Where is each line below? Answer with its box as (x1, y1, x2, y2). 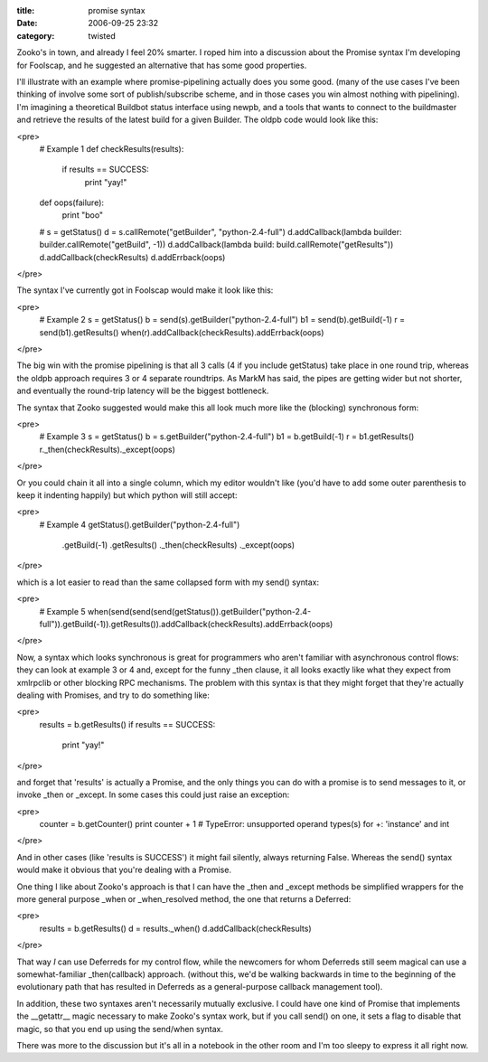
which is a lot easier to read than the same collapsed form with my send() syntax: (16, 577, 320, 587)
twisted (88, 30, 117, 41)
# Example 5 (39, 606, 86, 616)
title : (16, 5, 35, 15)
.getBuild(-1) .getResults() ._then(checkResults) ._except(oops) (61, 540, 296, 550)
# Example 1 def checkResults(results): (39, 143, 184, 154)
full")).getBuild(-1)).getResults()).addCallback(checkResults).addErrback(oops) (39, 619, 333, 630)
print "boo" (61, 210, 104, 221)
